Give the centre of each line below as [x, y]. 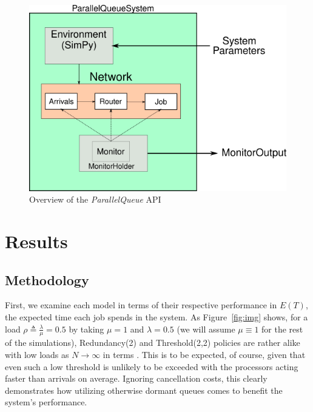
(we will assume [206, 329]
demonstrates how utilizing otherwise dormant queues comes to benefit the [144, 390]
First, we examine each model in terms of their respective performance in [141, 305]
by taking [86, 329]
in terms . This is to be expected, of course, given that [204, 355]
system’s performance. [46, 402]
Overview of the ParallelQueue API [95, 199]
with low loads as [37, 355]
